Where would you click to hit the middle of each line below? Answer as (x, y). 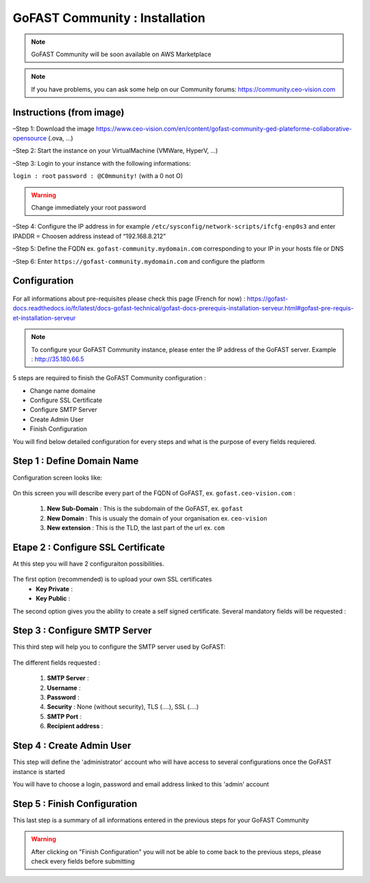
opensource (30, 138)
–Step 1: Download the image (54, 128)
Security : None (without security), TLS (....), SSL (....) (123, 707)
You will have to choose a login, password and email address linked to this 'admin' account (141, 784)
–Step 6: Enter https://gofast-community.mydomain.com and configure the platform (139, 261)
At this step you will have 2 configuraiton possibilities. (88, 564)
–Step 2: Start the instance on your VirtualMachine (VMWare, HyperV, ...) (115, 151)
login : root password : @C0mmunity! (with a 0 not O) (98, 176)
